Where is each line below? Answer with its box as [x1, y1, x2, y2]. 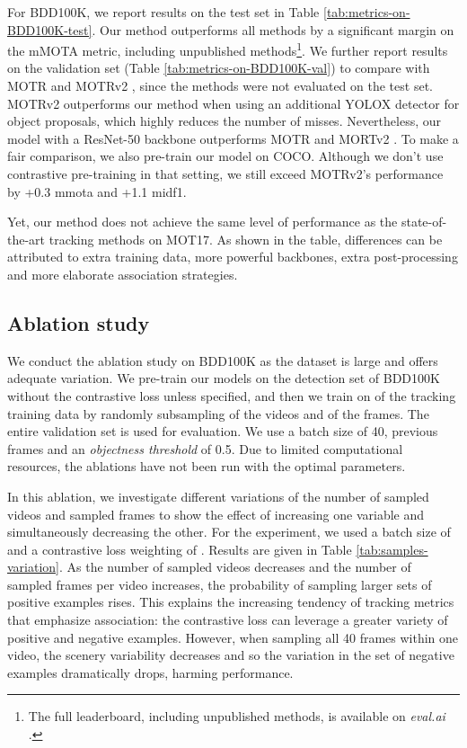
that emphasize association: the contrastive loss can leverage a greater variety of [7, 610, 448, 629]
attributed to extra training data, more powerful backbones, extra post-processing [7, 247, 458, 266]
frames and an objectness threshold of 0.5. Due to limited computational [7, 439, 403, 458]
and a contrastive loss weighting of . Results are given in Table [7, 539, 352, 558]
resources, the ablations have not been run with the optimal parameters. [7, 457, 406, 476]
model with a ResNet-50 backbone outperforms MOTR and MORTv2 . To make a [7, 129, 459, 147]
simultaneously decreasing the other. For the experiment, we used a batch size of [7, 522, 451, 541]
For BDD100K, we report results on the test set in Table [7, 3, 320, 21]
